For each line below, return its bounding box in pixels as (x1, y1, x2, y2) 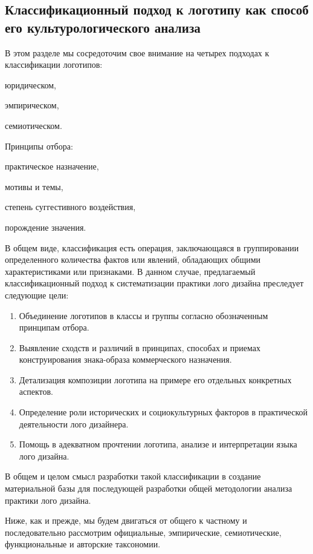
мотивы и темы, (5, 180, 63, 193)
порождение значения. (5, 220, 86, 233)
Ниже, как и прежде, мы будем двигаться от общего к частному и (5, 514, 247, 527)
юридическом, (5, 78, 56, 91)
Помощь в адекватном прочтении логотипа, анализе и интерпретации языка (19, 438, 297, 450)
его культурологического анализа (5, 18, 201, 36)
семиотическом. (5, 119, 62, 131)
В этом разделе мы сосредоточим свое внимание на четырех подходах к (5, 46, 269, 59)
